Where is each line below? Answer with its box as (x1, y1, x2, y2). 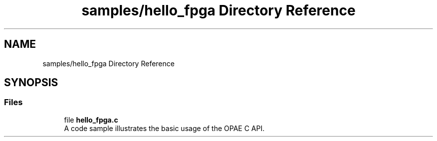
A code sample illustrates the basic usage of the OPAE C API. (64, 124, 265, 133)
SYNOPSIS (4, 76, 58, 89)
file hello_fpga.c (64, 115, 118, 124)
